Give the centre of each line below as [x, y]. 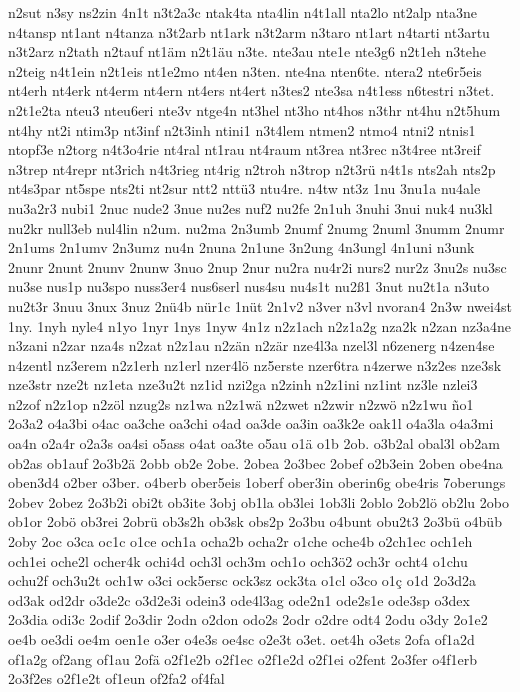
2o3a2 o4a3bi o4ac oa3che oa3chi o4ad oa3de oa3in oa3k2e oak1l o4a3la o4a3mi [251, 423]
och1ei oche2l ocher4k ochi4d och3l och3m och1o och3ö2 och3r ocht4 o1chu [238, 560]
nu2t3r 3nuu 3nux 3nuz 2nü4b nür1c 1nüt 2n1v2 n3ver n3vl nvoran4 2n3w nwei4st [260, 305]
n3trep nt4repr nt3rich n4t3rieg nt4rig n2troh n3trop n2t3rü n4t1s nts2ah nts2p [252, 168]
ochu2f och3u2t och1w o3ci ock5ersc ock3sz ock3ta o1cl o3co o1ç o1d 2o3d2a [242, 580]
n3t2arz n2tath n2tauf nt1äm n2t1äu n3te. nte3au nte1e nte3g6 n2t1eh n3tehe [247, 51]
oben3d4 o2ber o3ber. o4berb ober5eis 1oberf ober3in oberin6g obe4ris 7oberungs [257, 482]
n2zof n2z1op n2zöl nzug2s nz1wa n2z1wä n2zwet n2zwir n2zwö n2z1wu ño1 [241, 403]
